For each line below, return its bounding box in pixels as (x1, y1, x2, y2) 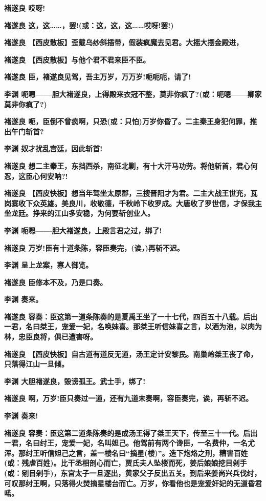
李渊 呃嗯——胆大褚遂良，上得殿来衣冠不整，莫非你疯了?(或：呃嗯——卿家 (4, 88, 262, 99)
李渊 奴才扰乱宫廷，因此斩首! (4, 143, 103, 154)
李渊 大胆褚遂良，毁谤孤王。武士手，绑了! (4, 375, 146, 386)
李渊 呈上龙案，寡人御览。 (4, 259, 93, 270)
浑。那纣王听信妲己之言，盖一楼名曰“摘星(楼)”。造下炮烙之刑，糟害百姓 (4, 447, 248, 458)
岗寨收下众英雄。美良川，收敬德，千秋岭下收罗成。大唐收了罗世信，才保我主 (4, 197, 262, 208)
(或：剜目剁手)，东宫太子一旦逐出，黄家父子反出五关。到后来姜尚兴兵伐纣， (4, 468, 261, 478)
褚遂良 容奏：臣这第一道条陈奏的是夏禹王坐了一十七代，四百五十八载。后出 (4, 311, 258, 322)
